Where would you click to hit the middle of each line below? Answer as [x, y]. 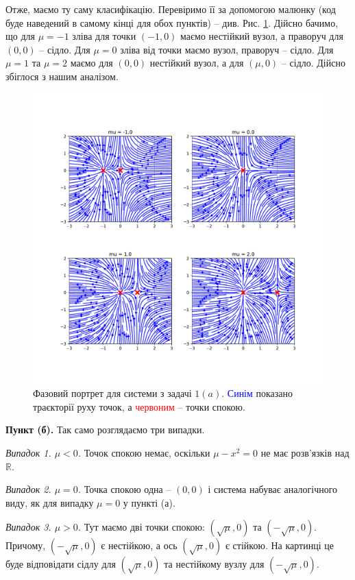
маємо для [91, 63]
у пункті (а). [149, 502]
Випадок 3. [28, 527]
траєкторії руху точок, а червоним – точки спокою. [139, 406]
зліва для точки [104, 36]
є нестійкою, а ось [139, 545]
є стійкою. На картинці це [279, 545]
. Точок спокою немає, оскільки [144, 452]
